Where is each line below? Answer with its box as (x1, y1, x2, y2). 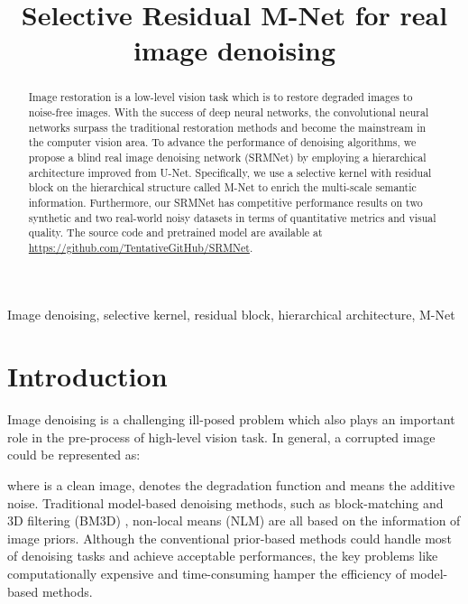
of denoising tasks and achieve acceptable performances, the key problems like (7, 546, 438, 565)
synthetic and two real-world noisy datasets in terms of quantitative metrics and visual (28, 209, 436, 225)
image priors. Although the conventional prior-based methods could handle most (7, 528, 452, 547)
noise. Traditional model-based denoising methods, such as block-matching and (7, 493, 444, 512)
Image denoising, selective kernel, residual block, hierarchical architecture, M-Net (7, 304, 455, 323)
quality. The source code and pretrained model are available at (28, 225, 323, 240)
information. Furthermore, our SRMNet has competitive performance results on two (28, 194, 423, 209)
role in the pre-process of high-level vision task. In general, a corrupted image (7, 427, 436, 446)
